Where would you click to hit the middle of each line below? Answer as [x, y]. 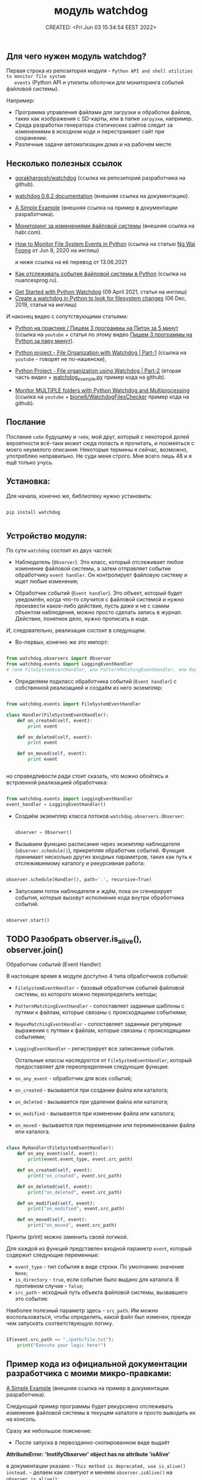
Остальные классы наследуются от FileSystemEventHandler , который [103, 1060]
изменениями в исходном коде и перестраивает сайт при [90, 132]
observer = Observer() [43, 832]
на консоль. [22, 1419]
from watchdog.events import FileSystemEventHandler [74, 704]
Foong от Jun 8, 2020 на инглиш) [57, 251]
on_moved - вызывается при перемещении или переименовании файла [105, 1125]
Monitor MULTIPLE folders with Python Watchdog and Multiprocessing [102, 390]
